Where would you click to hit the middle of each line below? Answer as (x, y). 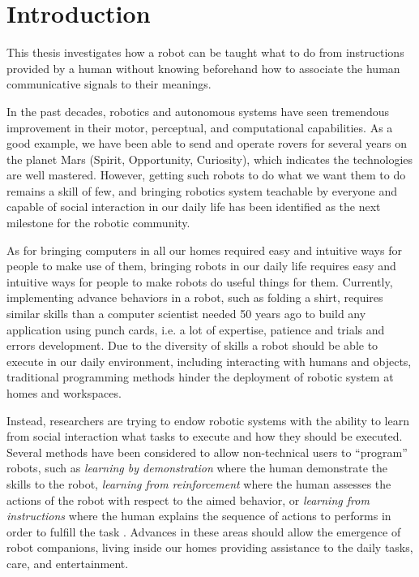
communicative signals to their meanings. (109, 84)
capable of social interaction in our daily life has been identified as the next (194, 207)
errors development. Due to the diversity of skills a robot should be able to (192, 345)
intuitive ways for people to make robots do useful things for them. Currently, (200, 281)
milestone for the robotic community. (98, 223)
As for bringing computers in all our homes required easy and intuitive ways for (204, 250)
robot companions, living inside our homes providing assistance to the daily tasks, (210, 547)
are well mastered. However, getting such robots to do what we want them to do (206, 175)
